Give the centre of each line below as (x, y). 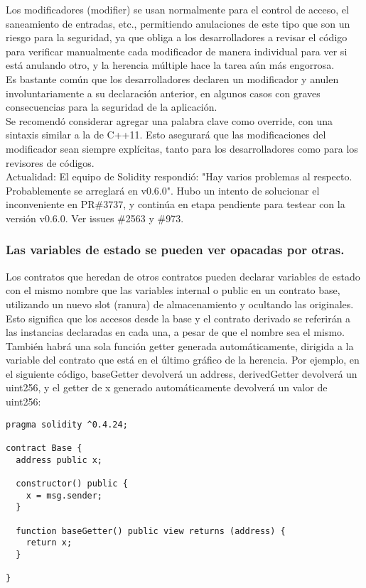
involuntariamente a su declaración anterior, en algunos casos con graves (163, 93)
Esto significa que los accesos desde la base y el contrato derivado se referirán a (178, 318)
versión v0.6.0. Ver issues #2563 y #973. (95, 218)
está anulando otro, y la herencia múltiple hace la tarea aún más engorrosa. (170, 65)
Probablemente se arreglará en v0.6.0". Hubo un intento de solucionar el (163, 190)
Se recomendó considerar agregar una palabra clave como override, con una (169, 120)
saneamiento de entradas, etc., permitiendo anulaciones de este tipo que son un (178, 23)
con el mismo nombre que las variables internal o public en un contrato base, (173, 290)
